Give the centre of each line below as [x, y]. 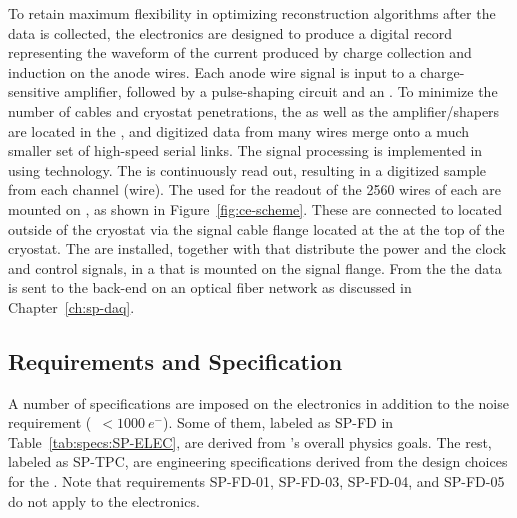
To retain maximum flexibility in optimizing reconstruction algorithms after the [252, 13]
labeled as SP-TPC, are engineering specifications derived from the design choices [258, 461]
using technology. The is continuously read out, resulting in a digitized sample [247, 169]
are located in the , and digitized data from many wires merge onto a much [239, 130]
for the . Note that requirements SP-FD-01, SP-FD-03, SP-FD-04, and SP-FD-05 [256, 481]
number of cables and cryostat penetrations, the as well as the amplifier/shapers [254, 110]
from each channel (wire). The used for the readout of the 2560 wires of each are [255, 189]
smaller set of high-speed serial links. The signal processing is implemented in [245, 150]
